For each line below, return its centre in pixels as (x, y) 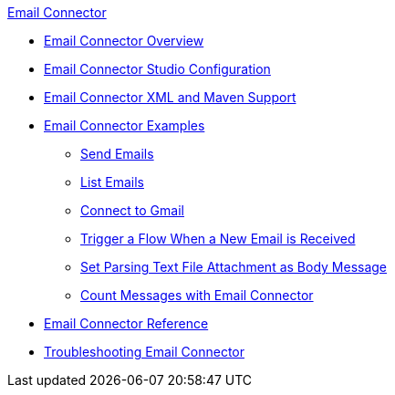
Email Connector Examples (125, 125)
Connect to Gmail (132, 210)
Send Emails (117, 154)
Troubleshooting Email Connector (144, 352)
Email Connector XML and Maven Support (170, 97)
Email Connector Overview (124, 41)
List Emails (112, 182)
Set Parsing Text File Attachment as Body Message (234, 267)
